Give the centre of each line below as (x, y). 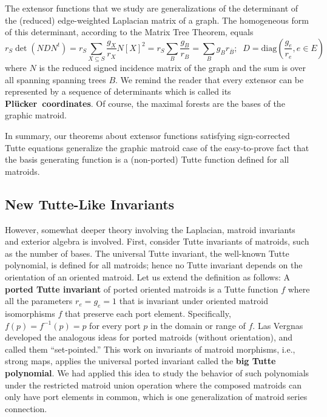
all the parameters (39, 301)
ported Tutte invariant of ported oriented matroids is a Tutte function (142, 289)
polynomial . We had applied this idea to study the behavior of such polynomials (157, 372)
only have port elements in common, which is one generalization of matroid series (156, 397)
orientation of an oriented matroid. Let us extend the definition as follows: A (147, 277)
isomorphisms (30, 314)
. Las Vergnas (278, 325)
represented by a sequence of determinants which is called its (118, 91)
